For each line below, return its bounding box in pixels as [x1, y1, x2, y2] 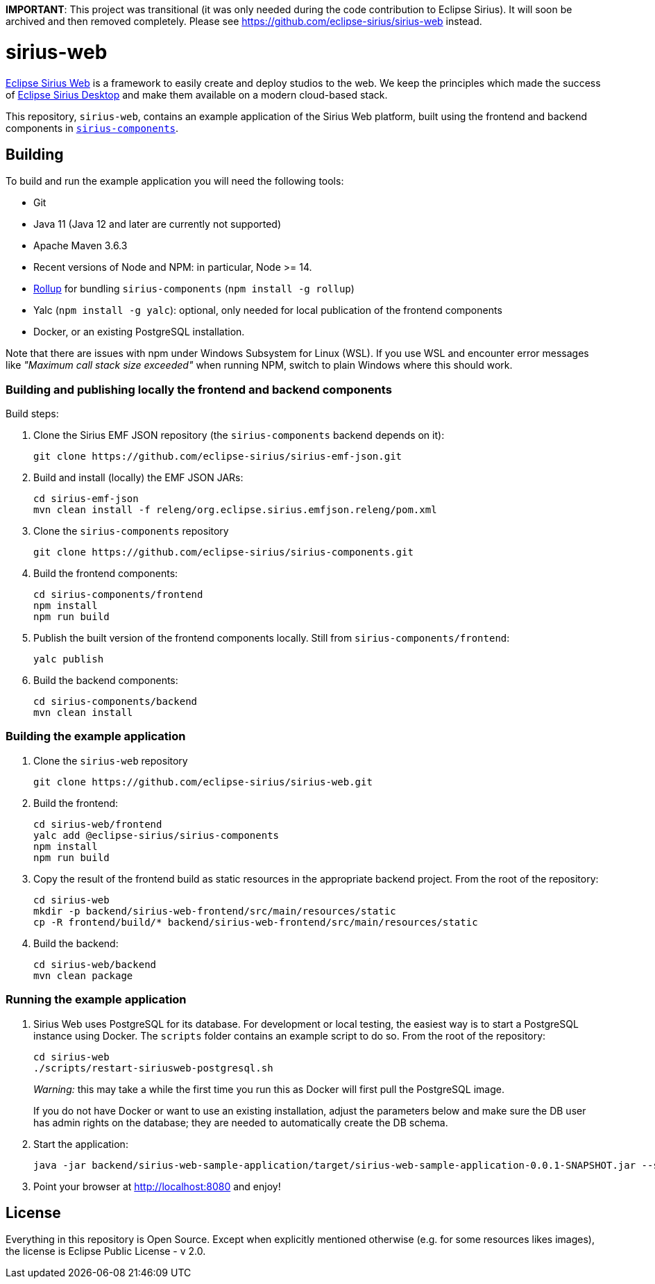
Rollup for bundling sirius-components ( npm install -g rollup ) [33, 283, 355, 295]
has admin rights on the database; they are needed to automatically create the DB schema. [33, 1116, 448, 1128]
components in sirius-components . [6, 122, 179, 134]
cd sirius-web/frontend [33, 818, 162, 830]
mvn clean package [33, 969, 133, 981]
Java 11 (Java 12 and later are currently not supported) [33, 218, 282, 231]
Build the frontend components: [33, 567, 178, 580]
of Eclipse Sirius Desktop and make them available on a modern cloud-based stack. [6, 88, 388, 101]
